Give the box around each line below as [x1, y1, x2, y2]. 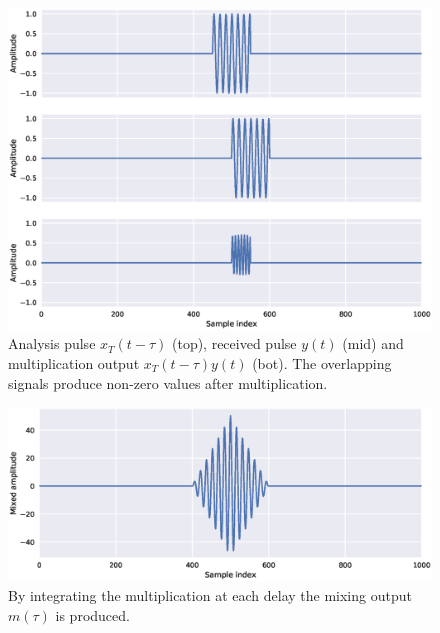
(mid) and [342, 333, 404, 354]
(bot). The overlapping [252, 352, 392, 373]
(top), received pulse [171, 333, 297, 354]
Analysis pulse [8, 333, 96, 354]
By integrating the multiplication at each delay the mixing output [8, 585, 412, 605]
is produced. [55, 604, 130, 625]
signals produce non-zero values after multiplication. [8, 372, 328, 393]
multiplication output [8, 352, 140, 373]
